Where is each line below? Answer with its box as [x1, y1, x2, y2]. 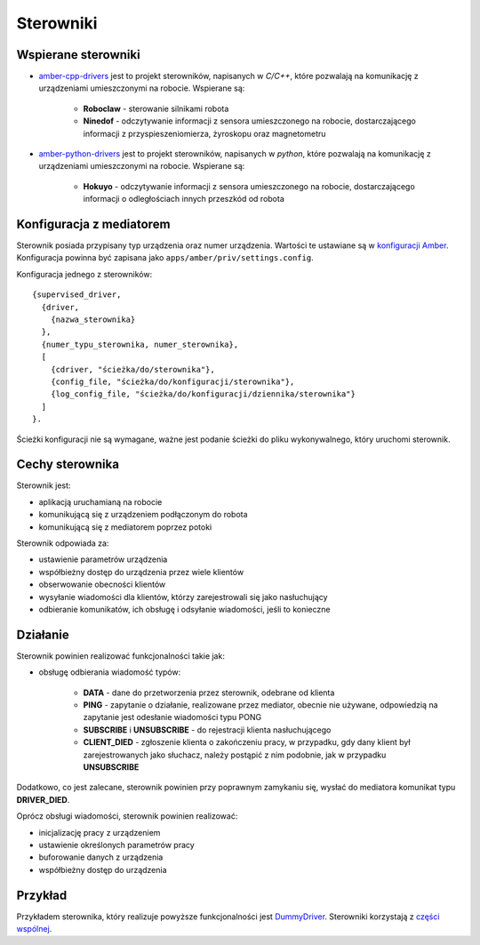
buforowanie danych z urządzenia [38, 852, 164, 862]
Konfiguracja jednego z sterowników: [16, 268, 153, 279]
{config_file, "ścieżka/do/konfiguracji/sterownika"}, [50, 377, 295, 387]
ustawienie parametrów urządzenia [38, 554, 168, 565]
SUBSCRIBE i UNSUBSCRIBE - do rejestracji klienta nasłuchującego [83, 725, 332, 735]
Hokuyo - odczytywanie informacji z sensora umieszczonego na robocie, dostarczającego [83, 180, 415, 191]
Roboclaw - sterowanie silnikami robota [83, 103, 229, 114]
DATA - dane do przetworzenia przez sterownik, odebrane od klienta [83, 687, 335, 698]
